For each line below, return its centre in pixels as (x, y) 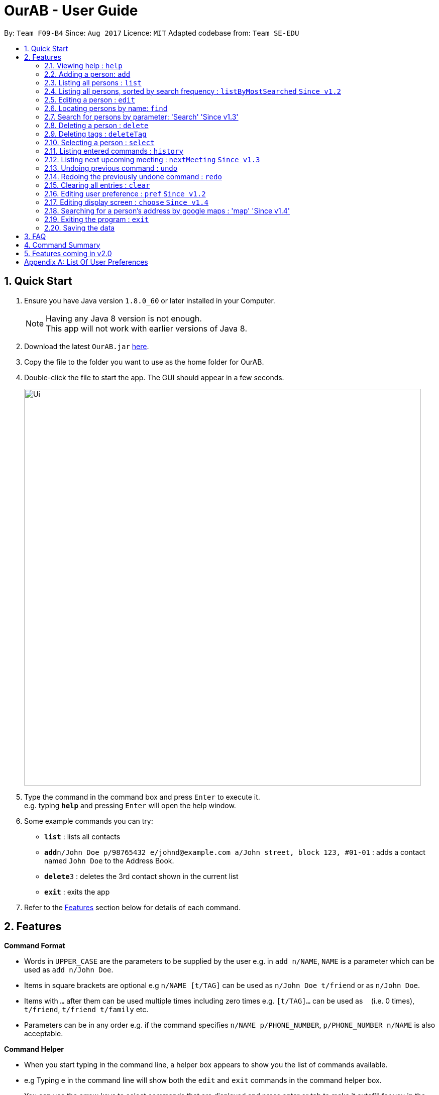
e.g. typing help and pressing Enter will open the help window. (130, 805)
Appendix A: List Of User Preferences (86, 262)
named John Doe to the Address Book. (109, 860)
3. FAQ (35, 236)
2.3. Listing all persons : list (93, 82)
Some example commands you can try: (89, 821)
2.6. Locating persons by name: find (106, 108)
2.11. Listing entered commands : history (114, 151)
